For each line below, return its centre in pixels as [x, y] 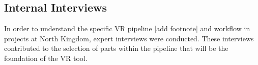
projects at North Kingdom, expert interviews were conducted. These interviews [129, 38]
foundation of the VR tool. [46, 58]
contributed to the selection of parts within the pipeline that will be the [116, 48]
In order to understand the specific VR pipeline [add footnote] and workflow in [127, 28]
